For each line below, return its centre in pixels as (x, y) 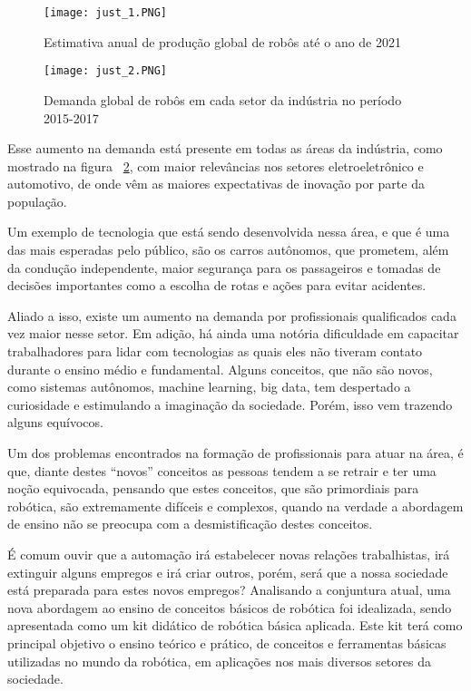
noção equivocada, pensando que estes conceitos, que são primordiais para (213, 488)
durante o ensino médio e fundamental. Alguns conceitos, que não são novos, (220, 369)
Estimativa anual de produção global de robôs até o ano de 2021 (222, 41)
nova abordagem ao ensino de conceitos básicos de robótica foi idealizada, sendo (230, 607)
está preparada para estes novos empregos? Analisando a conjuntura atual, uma (229, 590)
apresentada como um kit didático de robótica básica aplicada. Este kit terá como (235, 625)
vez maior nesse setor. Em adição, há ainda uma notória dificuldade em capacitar (233, 333)
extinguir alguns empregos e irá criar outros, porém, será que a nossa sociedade (228, 572)
